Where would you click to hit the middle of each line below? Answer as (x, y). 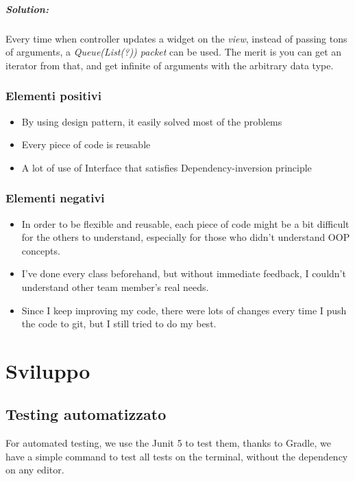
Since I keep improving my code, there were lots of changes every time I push (184, 310)
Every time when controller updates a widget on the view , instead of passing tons (176, 38)
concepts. (41, 250)
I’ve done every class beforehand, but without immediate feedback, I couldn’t (184, 273)
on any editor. (35, 470)
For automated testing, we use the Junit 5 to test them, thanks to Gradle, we (168, 443)
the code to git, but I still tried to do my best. (119, 324)
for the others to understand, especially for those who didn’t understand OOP (186, 237)
